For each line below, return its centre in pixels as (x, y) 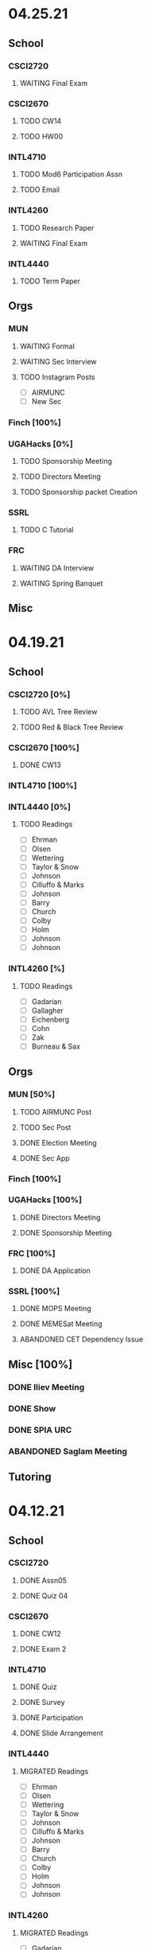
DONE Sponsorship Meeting (66, 1232)
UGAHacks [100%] (45, 1200)
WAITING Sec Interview (58, 361)
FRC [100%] (32, 1253)
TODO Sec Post (45, 1127)
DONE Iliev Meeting (46, 1387)
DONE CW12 (40, 1634)
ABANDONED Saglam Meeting (68, 1451)
